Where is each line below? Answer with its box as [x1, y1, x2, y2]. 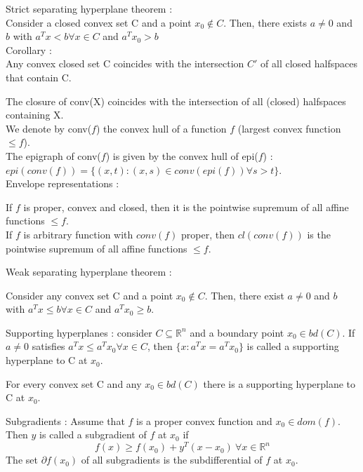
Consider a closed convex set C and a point [6, 15, 192, 29]
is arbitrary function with [23, 227, 133, 241]
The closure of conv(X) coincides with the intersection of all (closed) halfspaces [6, 93, 346, 108]
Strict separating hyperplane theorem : [6, 1, 173, 15]
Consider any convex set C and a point [6, 288, 173, 302]
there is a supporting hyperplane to [203, 376, 356, 391]
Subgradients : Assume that [6, 413, 125, 428]
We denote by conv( [6, 121, 92, 135]
